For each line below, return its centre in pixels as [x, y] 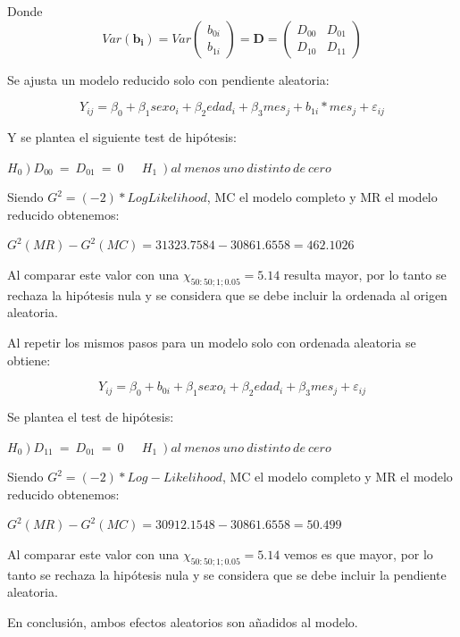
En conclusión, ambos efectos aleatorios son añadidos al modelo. [183, 621]
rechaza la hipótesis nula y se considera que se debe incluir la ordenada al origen [227, 294]
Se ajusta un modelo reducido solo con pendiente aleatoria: [168, 79]
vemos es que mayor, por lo [358, 553]
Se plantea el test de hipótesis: [91, 416]
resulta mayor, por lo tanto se [365, 274]
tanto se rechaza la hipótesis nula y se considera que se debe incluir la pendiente [227, 574]
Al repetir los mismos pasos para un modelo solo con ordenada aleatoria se [212, 342]
